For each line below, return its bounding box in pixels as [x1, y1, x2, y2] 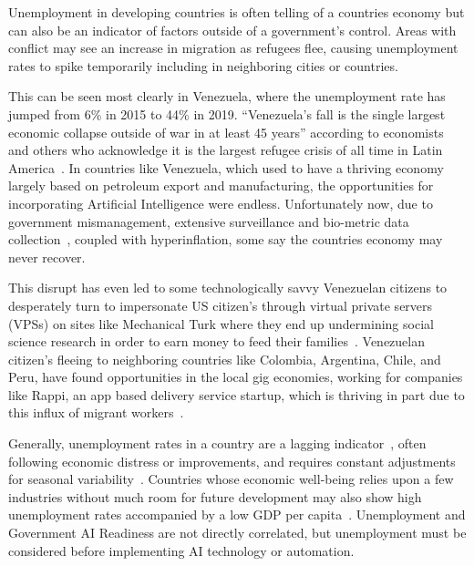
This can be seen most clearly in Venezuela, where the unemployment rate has [8, 87, 446, 106]
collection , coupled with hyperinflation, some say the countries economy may [8, 230, 443, 249]
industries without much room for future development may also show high [8, 487, 422, 506]
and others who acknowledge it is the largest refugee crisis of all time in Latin [8, 140, 443, 160]
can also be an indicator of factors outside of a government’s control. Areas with [8, 20, 457, 39]
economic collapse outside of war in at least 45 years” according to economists [8, 122, 444, 141]
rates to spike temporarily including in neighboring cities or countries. [8, 56, 398, 75]
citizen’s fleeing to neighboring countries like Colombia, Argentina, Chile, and [8, 349, 441, 368]
